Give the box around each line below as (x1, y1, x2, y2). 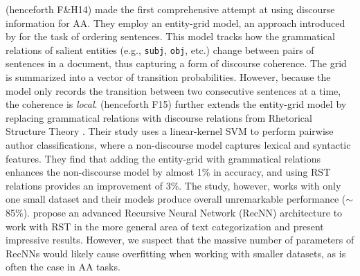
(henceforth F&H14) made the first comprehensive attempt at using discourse (6, 2, 335, 16)
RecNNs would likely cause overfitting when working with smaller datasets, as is (6, 246, 346, 260)
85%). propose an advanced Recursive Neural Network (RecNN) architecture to (6, 205, 343, 219)
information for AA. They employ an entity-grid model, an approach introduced (6, 15, 345, 30)
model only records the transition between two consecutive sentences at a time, (6, 83, 341, 98)
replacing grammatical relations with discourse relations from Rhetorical (6, 110, 312, 125)
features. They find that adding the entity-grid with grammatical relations (6, 151, 321, 165)
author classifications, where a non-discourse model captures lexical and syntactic (6, 138, 351, 151)
